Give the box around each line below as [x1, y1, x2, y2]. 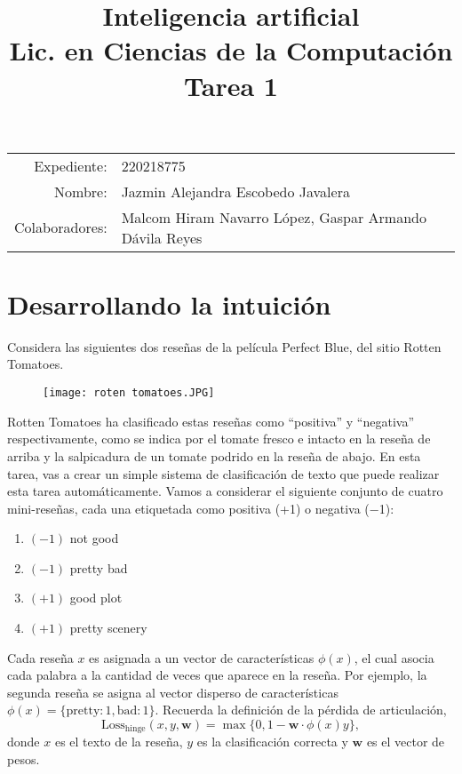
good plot [69, 588, 123, 607]
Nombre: [54, 180, 108, 202]
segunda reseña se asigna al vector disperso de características [7, 682, 339, 701]
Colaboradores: [14, 217, 108, 238]
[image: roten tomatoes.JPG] [43, 387, 215, 400]
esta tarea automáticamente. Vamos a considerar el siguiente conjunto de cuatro [7, 482, 443, 500]
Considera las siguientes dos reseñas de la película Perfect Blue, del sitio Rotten [7, 337, 442, 355]
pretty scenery [69, 618, 147, 637]
